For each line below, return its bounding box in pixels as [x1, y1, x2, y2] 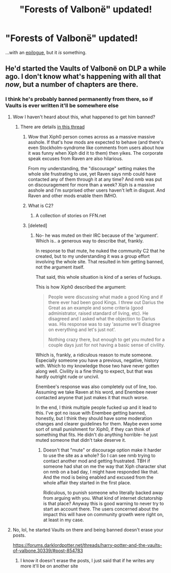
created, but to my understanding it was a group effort [35, 253, 150, 259]
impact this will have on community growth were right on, [43, 511, 164, 517]
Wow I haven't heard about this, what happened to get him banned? [12, 114, 156, 120]
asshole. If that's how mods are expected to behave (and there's [28, 139, 164, 145]
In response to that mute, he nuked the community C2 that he [35, 248, 165, 254]
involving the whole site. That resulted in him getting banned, [35, 258, 164, 264]
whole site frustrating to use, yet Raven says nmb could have [28, 171, 156, 177]
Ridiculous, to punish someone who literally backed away [43, 489, 164, 496]
